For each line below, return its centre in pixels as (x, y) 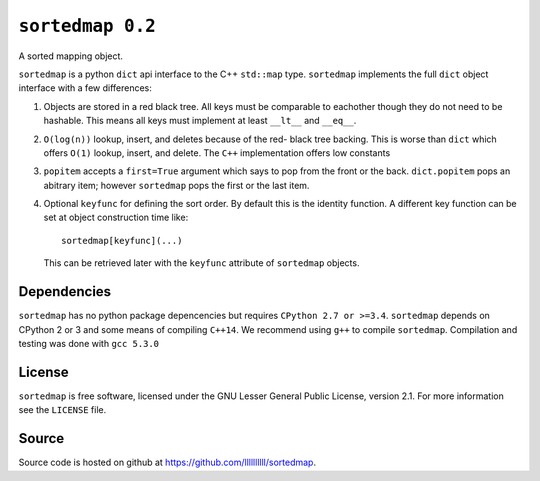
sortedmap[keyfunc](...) (122, 240)
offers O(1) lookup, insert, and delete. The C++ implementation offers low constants (217, 152)
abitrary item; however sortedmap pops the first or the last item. (176, 185)
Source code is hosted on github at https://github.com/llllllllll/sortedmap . (167, 462)
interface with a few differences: (85, 88)
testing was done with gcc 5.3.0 (89, 343)
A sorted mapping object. (71, 56)
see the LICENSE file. (62, 410)
